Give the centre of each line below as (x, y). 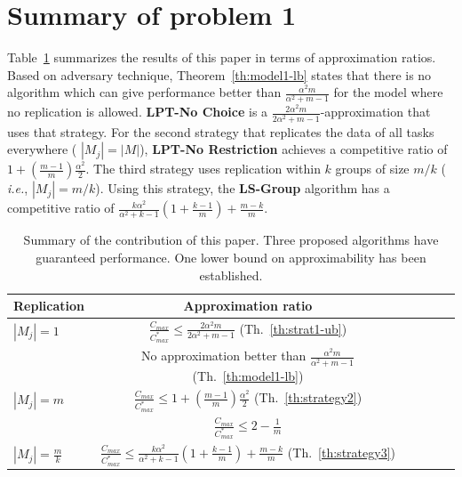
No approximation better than (224, 356)
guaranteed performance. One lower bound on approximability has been (231, 257)
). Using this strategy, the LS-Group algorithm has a (243, 188)
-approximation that (375, 112)
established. (231, 275)
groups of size (372, 169)
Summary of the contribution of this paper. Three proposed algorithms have (231, 240)
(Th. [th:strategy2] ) (308, 397)
